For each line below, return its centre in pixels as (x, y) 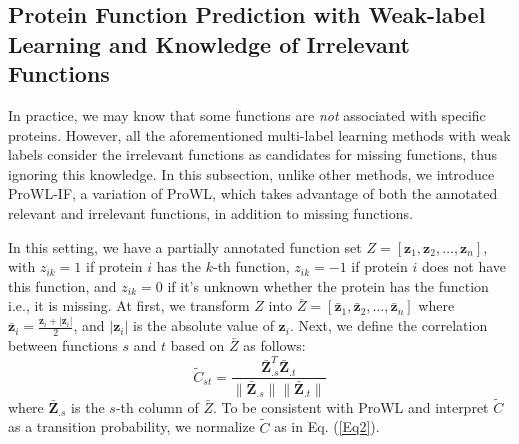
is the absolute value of (203, 325)
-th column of (157, 406)
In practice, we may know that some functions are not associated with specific (247, 114)
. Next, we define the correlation (388, 325)
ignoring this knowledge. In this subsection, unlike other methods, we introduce (251, 173)
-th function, (251, 266)
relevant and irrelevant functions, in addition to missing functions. (210, 212)
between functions (63, 345)
